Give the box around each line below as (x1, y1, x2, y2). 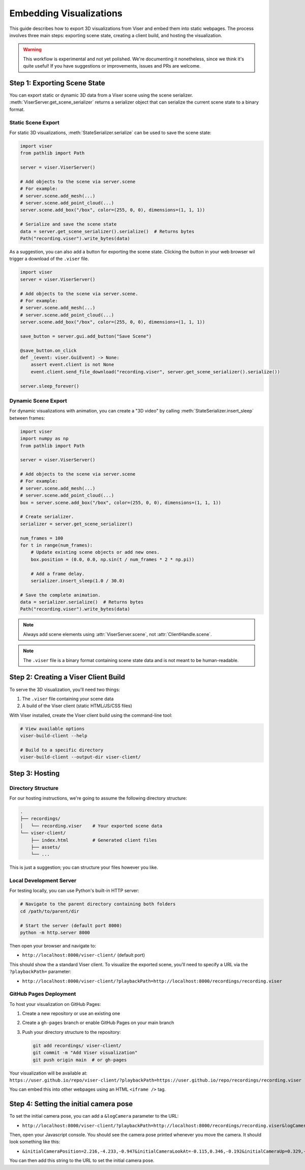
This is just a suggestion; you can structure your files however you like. (9, 864, 159, 871)
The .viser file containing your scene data (22, 695, 114, 702)
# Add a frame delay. (30, 571, 85, 577)
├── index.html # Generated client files (30, 837, 157, 843)
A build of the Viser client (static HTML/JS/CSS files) (22, 703, 132, 709)
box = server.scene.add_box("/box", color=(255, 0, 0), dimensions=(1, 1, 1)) (20, 499, 221, 505)
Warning (23, 46, 42, 53)
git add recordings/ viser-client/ (33, 1042, 121, 1049)
